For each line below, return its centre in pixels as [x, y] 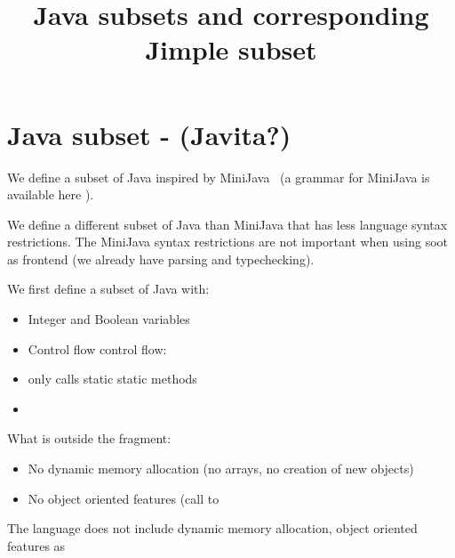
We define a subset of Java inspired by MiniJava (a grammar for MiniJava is [219, 177]
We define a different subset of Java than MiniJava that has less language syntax [227, 224]
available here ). [51, 194]
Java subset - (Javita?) [149, 134]
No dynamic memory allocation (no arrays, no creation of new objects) [221, 469]
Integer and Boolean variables [109, 319]
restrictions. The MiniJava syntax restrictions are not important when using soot [228, 242]
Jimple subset [231, 49]
